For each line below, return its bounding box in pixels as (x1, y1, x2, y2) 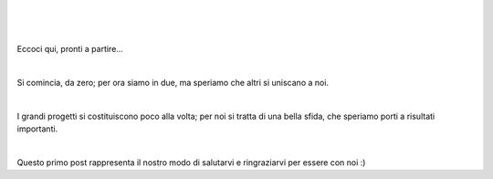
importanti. (16, 123, 58, 134)
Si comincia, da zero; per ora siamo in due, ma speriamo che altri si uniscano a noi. (16, 77, 329, 88)
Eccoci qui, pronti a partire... (16, 44, 123, 55)
